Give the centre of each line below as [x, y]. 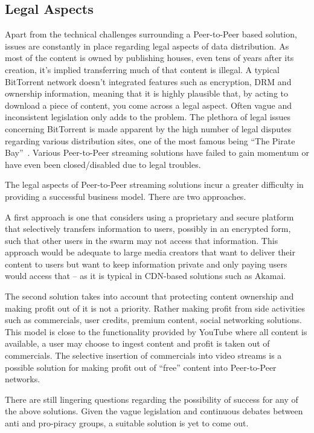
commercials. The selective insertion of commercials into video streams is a [143, 355]
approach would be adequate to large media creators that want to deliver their [150, 252]
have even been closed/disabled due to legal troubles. [103, 164]
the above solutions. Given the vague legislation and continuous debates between [154, 411]
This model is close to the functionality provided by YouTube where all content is [156, 331]
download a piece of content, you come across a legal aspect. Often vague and [149, 105]
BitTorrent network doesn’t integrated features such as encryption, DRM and [148, 81]
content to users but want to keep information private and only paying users [146, 264]
